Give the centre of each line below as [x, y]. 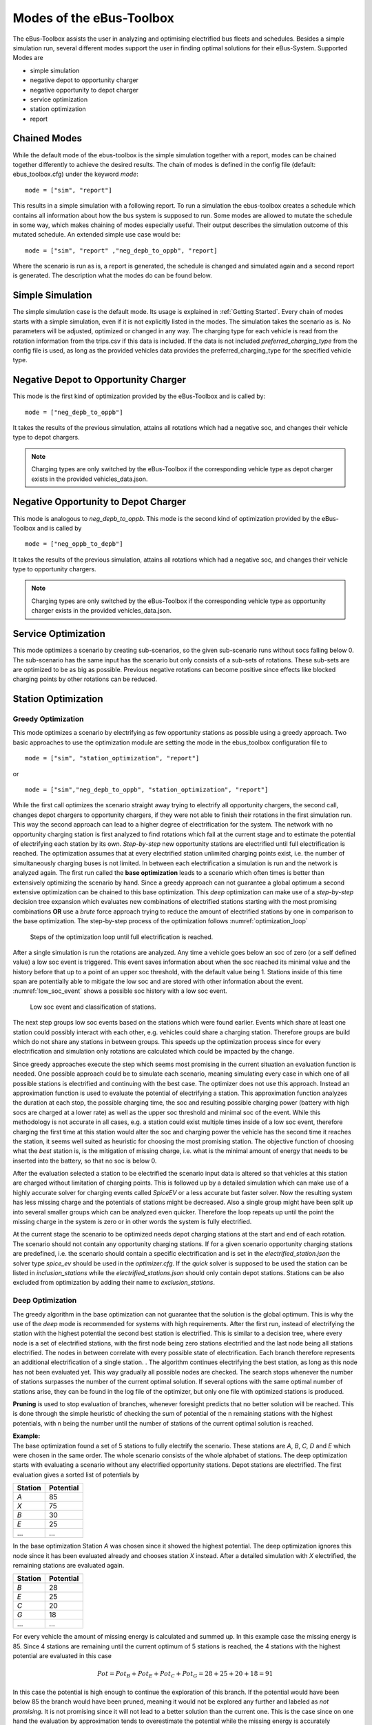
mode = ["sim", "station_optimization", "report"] [112, 758]
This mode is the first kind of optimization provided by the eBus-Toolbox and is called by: [139, 396]
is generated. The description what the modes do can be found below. [113, 275]
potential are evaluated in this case [62, 1656]
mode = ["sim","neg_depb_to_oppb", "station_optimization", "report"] [147, 790]
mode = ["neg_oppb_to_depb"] [74, 544]
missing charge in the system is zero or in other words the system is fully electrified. [132, 1222]
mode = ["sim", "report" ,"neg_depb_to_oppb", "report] [121, 250]
